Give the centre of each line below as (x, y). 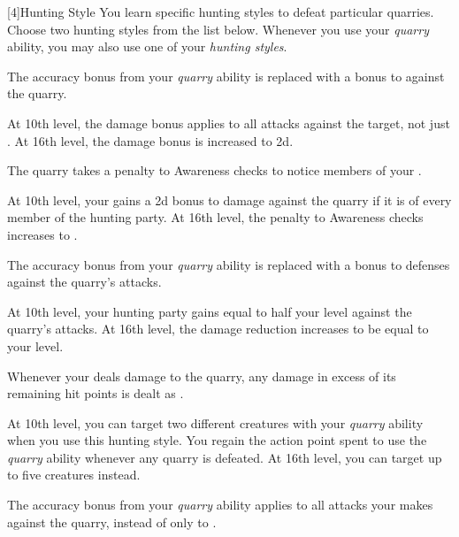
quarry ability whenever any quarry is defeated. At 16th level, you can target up (225, 457)
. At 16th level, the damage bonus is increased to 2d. (150, 140)
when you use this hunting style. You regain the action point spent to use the (217, 440)
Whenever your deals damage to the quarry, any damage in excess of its (202, 376)
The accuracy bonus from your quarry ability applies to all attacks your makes (220, 505)
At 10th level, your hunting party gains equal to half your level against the (210, 311)
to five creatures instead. (74, 475)
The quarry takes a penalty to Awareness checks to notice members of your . (214, 170)
